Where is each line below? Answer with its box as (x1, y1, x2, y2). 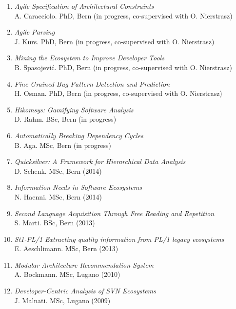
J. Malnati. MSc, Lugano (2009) (14, 295, 111, 305)
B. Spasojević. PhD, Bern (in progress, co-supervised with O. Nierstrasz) (14, 62, 232, 72)
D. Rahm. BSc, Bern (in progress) (14, 114, 117, 124)
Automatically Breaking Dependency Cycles (14, 130, 143, 140)
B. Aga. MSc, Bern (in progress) (14, 140, 112, 150)
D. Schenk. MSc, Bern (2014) (14, 165, 102, 176)
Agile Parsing (14, 27, 55, 37)
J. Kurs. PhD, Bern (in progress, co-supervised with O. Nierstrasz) (14, 36, 215, 46)
